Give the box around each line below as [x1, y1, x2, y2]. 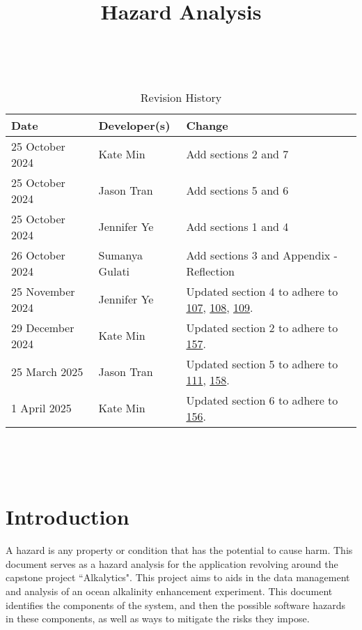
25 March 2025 [11, 363, 84, 380]
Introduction [6, 502, 129, 531]
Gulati [98, 262, 130, 279]
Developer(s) [98, 117, 171, 133]
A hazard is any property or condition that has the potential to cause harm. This [6, 543, 353, 557]
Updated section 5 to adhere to [186, 355, 338, 372]
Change [186, 117, 228, 133]
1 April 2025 [11, 400, 72, 417]
